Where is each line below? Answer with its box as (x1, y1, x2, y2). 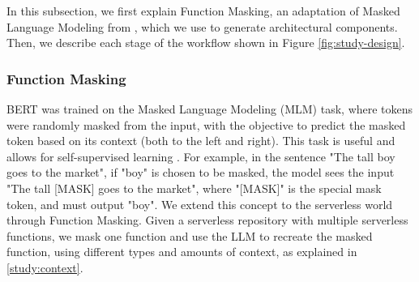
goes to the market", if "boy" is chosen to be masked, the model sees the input (6, 164, 395, 181)
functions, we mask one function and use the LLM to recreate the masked (6, 227, 373, 244)
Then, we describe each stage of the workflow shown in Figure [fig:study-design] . (6, 34, 405, 51)
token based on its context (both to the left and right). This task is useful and (6, 132, 395, 149)
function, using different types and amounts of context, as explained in (6, 243, 357, 260)
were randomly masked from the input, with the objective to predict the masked (6, 116, 406, 133)
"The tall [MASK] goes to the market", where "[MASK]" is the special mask (6, 179, 382, 196)
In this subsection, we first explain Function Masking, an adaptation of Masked (6, 2, 400, 19)
